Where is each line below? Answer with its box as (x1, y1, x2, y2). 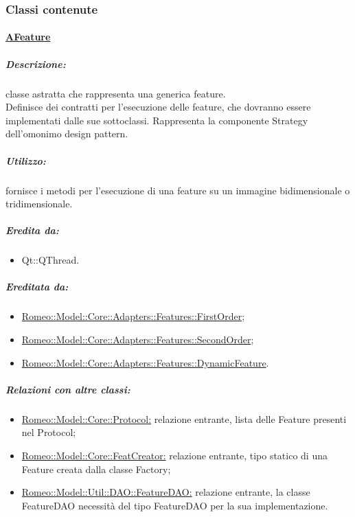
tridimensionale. (5, 196, 73, 211)
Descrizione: (5, 56, 66, 71)
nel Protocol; (21, 425, 76, 439)
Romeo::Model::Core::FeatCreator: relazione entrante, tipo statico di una (21, 448, 328, 462)
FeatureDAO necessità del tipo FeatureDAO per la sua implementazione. (21, 498, 328, 512)
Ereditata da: (5, 279, 69, 294)
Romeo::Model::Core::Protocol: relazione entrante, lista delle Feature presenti (21, 411, 347, 426)
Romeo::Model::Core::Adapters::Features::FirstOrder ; (21, 309, 245, 323)
